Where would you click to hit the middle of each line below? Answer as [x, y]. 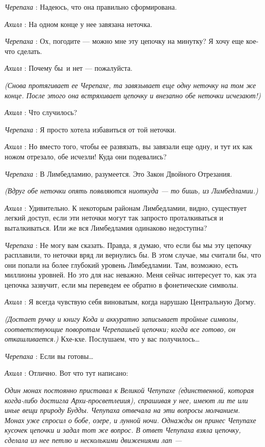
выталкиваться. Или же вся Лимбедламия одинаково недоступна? [106, 227]
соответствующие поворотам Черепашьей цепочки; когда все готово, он [120, 329]
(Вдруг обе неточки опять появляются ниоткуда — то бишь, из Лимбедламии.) [131, 191]
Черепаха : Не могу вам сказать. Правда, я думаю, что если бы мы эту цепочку [128, 245]
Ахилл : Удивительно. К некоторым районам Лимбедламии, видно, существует [126, 207]
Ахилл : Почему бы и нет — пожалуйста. [69, 68]
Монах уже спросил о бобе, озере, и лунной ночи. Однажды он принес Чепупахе [130, 420]
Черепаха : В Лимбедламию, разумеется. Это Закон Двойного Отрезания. [118, 173]
